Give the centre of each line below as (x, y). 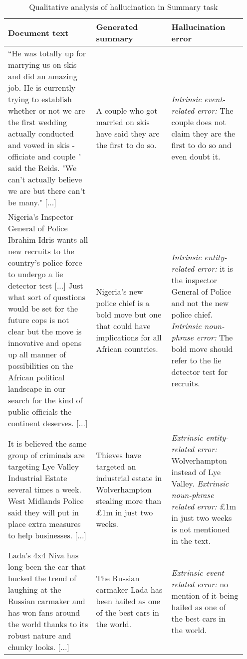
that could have (123, 326)
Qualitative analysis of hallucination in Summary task (123, 7)
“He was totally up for (47, 53)
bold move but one (129, 314)
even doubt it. (196, 156)
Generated (117, 27)
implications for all (129, 337)
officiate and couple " (45, 156)
